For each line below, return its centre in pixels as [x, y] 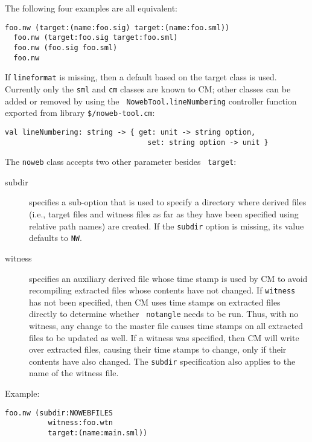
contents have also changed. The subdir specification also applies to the [162, 361]
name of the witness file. [74, 373]
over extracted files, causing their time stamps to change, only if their [158, 349]
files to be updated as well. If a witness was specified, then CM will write [164, 337]
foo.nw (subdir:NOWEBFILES [59, 413]
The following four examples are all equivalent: [91, 8]
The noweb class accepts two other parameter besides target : [121, 162]
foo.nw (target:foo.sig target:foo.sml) [96, 38]
